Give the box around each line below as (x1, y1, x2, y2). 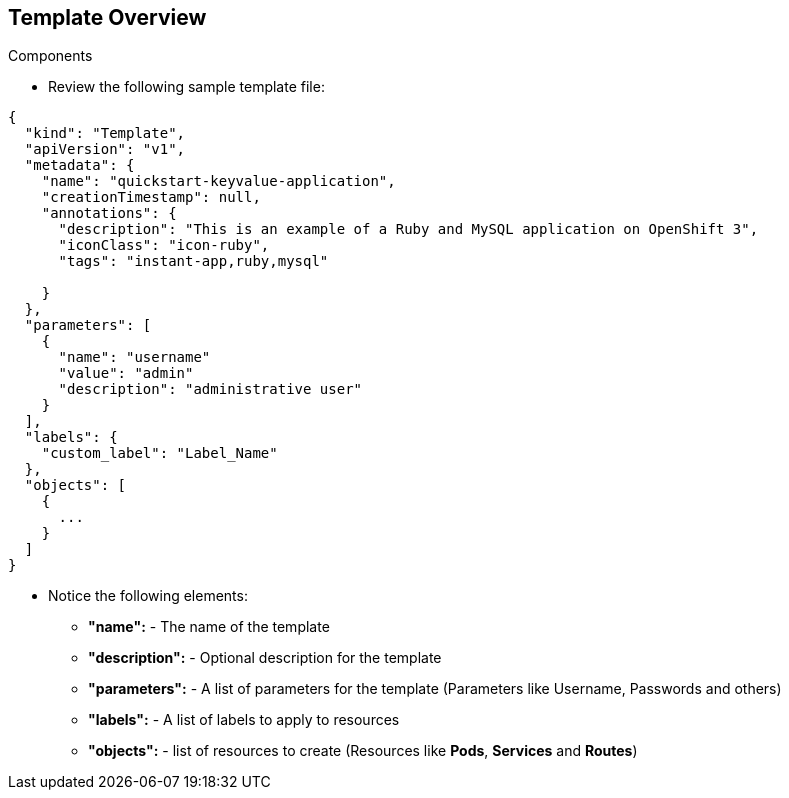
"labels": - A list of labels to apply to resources (88, 711, 400, 729)
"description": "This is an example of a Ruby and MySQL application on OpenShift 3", (58, 221, 759, 238)
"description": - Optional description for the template (88, 649, 442, 667)
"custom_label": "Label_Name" (41, 445, 278, 462)
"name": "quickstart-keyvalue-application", (41, 173, 396, 190)
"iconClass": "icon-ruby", (58, 237, 270, 254)
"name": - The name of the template (88, 618, 330, 636)
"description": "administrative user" (58, 381, 363, 398)
